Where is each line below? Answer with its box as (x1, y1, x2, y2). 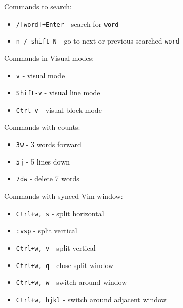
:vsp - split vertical (16, 225, 77, 236)
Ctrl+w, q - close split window (16, 259, 114, 270)
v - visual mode (16, 70, 65, 80)
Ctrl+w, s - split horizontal (16, 208, 104, 218)
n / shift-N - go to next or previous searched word (16, 35, 179, 46)
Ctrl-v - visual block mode (16, 104, 102, 115)
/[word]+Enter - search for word (16, 18, 119, 29)
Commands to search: (4, 1, 72, 11)
